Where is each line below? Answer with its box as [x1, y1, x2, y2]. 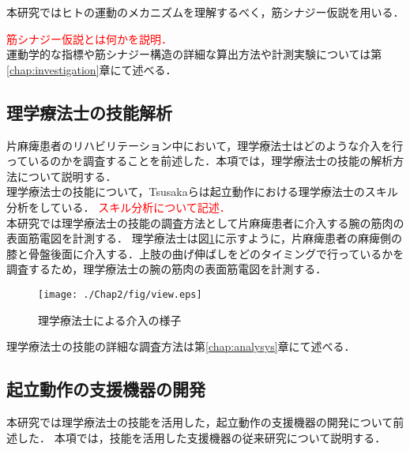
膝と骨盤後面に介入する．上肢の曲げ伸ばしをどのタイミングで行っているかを [6, 245, 404, 261]
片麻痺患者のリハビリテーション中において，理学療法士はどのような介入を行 [6, 137, 404, 153]
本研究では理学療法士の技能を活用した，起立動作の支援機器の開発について [6, 413, 393, 430]
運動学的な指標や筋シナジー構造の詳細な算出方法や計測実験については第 [6, 46, 382, 62]
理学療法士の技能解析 [6, 100, 172, 124]
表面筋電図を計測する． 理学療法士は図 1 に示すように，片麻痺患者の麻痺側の [6, 230, 402, 246]
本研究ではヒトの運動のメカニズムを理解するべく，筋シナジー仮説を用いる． [6, 4, 404, 20]
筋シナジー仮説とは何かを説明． [6, 30, 172, 47]
